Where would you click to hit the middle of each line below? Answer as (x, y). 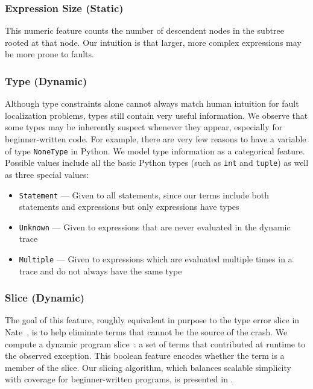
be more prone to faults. (49, 54)
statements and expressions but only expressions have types (129, 207)
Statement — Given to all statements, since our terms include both (144, 194)
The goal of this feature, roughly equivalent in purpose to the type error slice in (152, 320)
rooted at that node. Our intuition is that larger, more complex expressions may (153, 42)
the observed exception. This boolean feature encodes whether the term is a (145, 356)
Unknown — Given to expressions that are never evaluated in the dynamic (155, 226)
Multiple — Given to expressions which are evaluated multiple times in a (156, 259)
